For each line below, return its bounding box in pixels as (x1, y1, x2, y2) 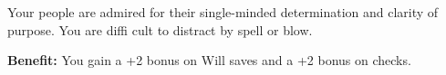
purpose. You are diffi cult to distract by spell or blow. (7, 20, 313, 39)
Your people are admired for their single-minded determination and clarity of (7, 3, 439, 21)
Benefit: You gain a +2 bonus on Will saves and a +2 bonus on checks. (7, 51, 411, 70)
